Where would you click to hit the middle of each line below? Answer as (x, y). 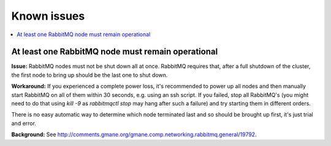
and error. (24, 123)
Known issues (48, 16)
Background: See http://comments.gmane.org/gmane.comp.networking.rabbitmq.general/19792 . (134, 134)
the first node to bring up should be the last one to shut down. (89, 75)
